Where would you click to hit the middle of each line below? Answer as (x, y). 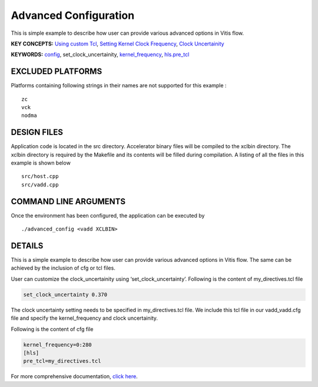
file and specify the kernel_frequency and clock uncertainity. (85, 318)
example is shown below (41, 163)
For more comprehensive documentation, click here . (74, 376)
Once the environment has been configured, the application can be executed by (108, 215)
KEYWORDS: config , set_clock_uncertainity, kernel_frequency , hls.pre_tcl (100, 55)
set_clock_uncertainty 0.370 (65, 294)
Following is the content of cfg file (52, 329)
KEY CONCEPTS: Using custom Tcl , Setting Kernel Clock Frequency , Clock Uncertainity (117, 44)
